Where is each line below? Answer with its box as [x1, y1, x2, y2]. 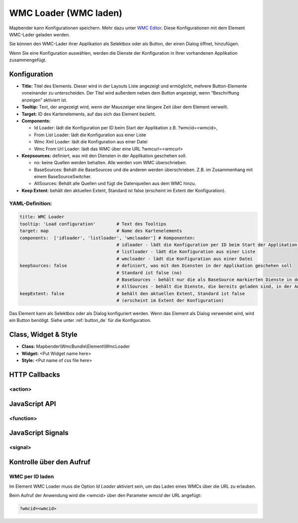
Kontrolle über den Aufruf [9, 458, 90, 466]
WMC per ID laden [9, 473, 54, 480]
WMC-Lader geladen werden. [9, 31, 71, 37]
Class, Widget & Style [9, 330, 78, 339]
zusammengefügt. [9, 57, 47, 63]
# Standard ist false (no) [116, 270, 182, 276]
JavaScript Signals [9, 428, 69, 437]
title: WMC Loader [19, 214, 65, 220]
